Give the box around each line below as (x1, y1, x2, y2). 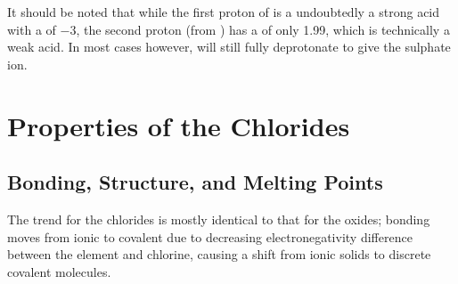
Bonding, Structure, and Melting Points (7, 168, 383, 196)
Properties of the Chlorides (7, 107, 350, 143)
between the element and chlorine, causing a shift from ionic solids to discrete (7, 245, 431, 264)
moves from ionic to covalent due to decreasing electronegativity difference (7, 227, 413, 246)
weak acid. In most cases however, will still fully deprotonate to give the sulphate (7, 37, 451, 56)
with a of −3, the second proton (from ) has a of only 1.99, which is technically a (7, 20, 450, 38)
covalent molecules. (7, 262, 111, 280)
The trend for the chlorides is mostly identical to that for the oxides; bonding (7, 209, 430, 228)
